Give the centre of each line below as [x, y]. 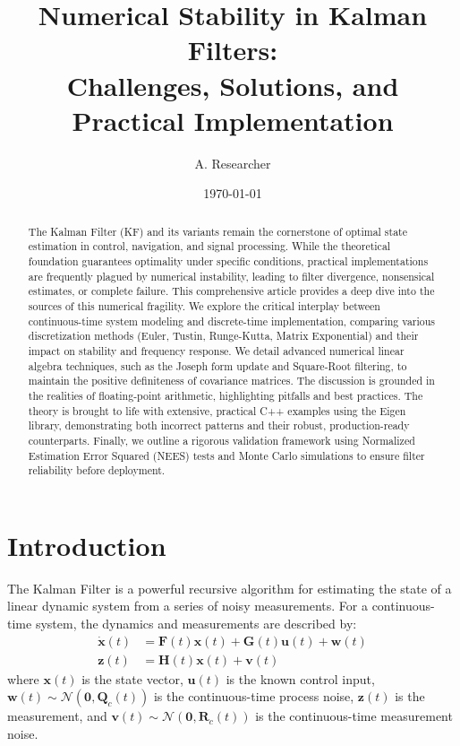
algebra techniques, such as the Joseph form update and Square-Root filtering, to [217, 365]
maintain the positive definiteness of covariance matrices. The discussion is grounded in [231, 381]
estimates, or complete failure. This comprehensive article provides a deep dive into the [231, 291]
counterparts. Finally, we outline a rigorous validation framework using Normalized [221, 440]
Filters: [233, 50]
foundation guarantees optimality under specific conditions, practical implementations [228, 260]
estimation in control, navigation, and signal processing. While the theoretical [209, 246]
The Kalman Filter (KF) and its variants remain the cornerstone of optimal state [217, 231]
